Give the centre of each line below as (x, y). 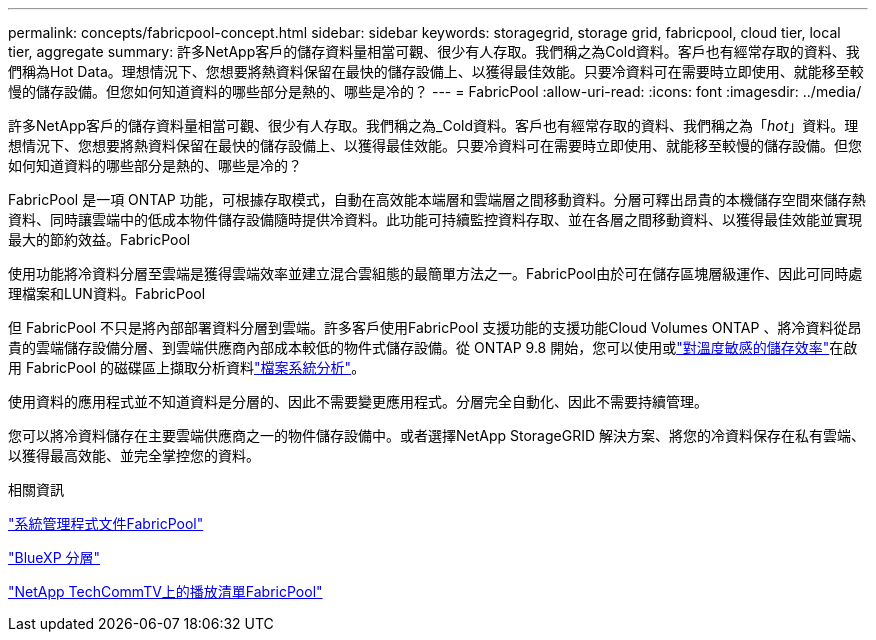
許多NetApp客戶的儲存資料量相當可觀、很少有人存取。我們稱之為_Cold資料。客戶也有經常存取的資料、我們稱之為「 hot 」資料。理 (433, 125)
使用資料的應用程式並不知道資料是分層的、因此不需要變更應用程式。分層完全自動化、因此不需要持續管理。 (358, 401)
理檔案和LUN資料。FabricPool (107, 293)
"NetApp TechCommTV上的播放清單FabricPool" (165, 591)
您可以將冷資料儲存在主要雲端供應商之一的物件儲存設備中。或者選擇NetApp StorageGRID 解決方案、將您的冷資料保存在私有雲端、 (436, 435)
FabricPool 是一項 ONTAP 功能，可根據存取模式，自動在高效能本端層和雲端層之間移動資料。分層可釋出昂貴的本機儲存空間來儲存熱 (437, 199)
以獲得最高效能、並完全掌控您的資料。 (134, 455)
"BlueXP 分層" (54, 557)
